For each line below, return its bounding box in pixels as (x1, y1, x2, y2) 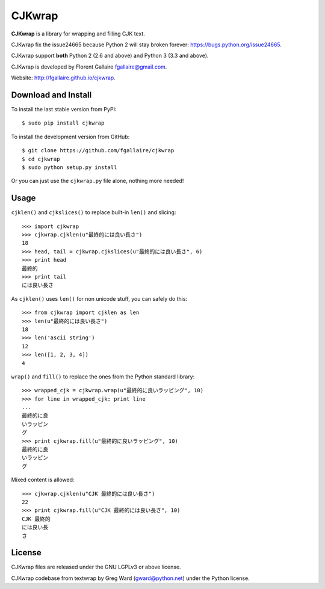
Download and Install (11, 90, 92, 100)
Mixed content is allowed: (11, 476, 75, 484)
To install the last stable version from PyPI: (11, 106, 117, 113)
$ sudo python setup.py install (22, 164, 117, 171)
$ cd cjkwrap (22, 155, 60, 162)
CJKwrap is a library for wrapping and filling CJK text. (11, 30, 146, 37)
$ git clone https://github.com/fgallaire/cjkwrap (22, 147, 175, 154)
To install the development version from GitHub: (11, 133, 130, 140)
